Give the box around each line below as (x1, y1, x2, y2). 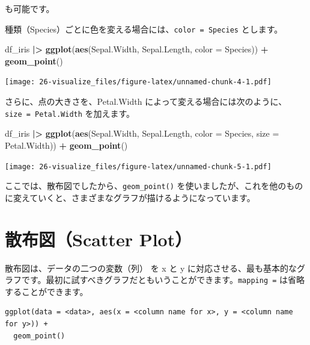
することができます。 (5, 285, 88, 297)
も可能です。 (5, 2, 55, 14)
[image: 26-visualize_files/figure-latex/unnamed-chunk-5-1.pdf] (5, 162, 272, 171)
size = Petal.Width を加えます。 (5, 107, 135, 119)
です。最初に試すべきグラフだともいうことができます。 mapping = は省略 (21, 273, 305, 286)
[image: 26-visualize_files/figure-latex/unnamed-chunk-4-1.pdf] (5, 78, 272, 87)
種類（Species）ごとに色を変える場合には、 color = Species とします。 (5, 22, 283, 35)
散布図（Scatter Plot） (5, 226, 192, 251)
